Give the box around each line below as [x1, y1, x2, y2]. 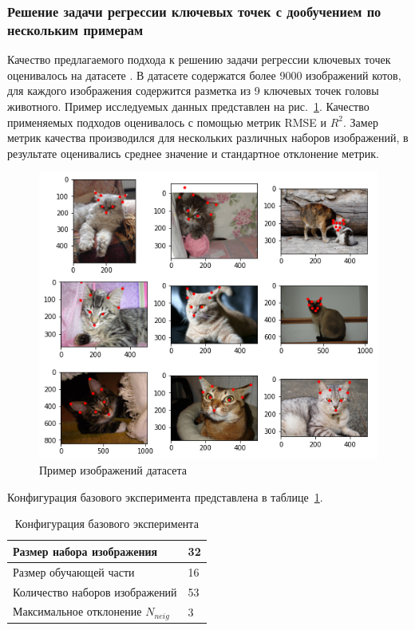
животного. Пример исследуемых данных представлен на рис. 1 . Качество [7, 97, 370, 114]
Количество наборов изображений [13, 583, 177, 600]
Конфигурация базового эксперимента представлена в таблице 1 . [7, 488, 323, 505]
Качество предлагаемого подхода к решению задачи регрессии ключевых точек [7, 51, 391, 68]
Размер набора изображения [13, 542, 158, 559]
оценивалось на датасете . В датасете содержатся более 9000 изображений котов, [7, 66, 401, 83]
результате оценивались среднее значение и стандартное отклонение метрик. [7, 144, 379, 161]
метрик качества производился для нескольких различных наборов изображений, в [7, 129, 409, 146]
